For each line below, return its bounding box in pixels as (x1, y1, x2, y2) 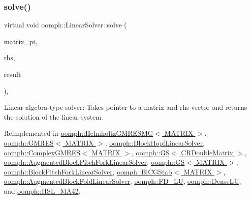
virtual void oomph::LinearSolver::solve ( (4, 20, 127, 30)
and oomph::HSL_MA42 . (4, 185, 81, 196)
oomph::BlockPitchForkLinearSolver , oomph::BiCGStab (4, 166, 172, 176)
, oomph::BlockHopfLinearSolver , (105, 137, 205, 148)
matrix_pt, (4, 36, 38, 46)
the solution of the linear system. (4, 111, 103, 122)
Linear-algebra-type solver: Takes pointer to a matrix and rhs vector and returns (4, 102, 247, 112)
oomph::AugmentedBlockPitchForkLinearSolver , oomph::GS (4, 157, 185, 167)
